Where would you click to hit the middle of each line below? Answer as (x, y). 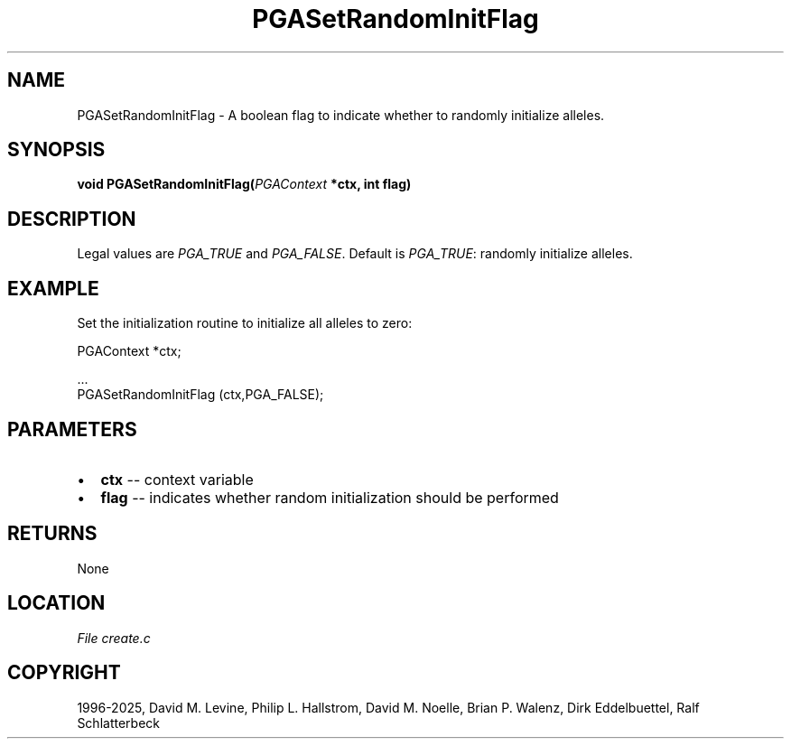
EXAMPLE (53, 288)
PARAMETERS (72, 429)
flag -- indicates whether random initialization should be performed (330, 497)
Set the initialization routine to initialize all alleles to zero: (245, 323)
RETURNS (52, 534)
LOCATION (56, 603)
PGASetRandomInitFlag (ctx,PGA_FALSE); (200, 395)
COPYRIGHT (64, 673)
